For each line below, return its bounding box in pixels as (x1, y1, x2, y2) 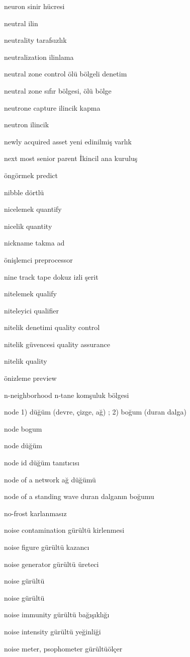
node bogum (4, 423, 42, 434)
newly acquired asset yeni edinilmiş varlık (4, 136, 132, 146)
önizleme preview (4, 373, 57, 383)
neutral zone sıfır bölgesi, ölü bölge (4, 85, 112, 96)
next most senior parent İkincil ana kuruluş (4, 153, 138, 163)
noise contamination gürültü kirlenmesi (4, 525, 125, 535)
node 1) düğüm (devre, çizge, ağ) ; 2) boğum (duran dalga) (4, 406, 186, 417)
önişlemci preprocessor (4, 254, 73, 265)
